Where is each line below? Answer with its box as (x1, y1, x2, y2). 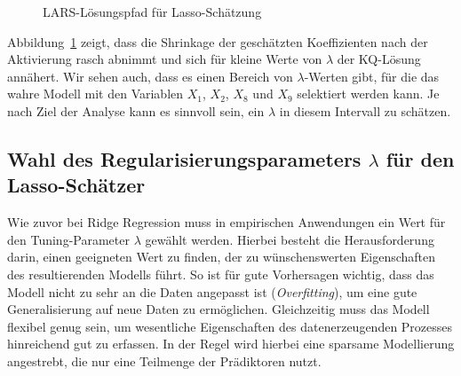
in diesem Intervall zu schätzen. (279, 101, 451, 120)
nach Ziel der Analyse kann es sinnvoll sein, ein (7, 101, 265, 120)
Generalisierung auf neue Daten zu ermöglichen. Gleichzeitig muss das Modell (7, 300, 430, 318)
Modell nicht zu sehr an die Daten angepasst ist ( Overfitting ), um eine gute (7, 282, 417, 301)
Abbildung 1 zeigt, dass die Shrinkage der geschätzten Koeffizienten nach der (7, 32, 428, 51)
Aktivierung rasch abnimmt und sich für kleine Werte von (7, 50, 322, 68)
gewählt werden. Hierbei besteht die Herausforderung (145, 230, 434, 248)
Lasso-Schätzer (7, 171, 146, 199)
